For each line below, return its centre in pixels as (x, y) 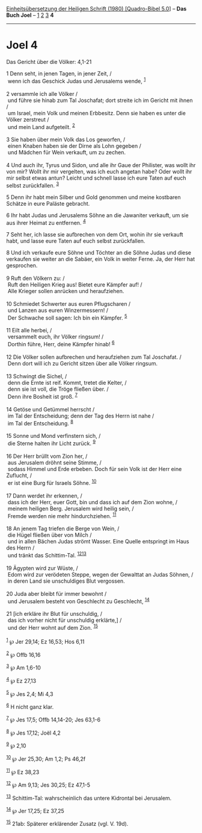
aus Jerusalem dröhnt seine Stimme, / (55, 462)
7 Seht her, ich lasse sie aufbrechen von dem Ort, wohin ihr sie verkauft (95, 234)
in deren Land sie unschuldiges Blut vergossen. (66, 581)
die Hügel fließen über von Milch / (50, 535)
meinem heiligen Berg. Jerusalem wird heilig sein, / (71, 508)
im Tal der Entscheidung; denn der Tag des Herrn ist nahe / (81, 416)
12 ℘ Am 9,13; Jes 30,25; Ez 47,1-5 (48, 784)
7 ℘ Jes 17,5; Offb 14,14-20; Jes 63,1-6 (54, 719)
